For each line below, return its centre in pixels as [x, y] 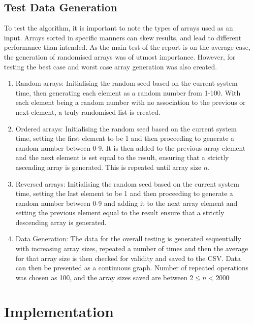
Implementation [59, 311]
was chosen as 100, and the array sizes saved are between [101, 277]
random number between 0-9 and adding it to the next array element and [127, 203]
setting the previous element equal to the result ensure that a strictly [120, 212]
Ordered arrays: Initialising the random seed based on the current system [126, 128]
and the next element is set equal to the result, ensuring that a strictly [122, 157]
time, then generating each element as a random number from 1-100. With [128, 92]
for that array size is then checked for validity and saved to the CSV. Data [128, 258]
